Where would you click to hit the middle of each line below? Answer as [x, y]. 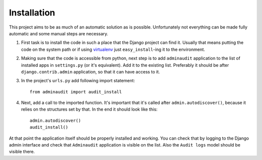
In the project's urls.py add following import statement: [78, 81]
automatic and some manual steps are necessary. [59, 33]
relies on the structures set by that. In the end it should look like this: [89, 109]
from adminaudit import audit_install [76, 92]
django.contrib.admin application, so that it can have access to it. [90, 72]
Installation [32, 13]
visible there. [22, 152]
